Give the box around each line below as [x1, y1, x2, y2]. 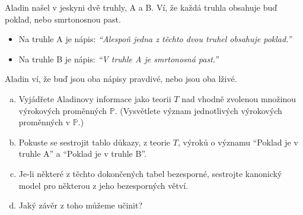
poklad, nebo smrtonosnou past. [5, 12, 121, 25]
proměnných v [18, 116, 71, 128]
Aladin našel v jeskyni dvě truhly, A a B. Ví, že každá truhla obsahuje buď [5, 1, 278, 13]
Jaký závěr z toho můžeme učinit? [18, 199, 143, 211]
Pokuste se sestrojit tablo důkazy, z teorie [18, 135, 171, 148]
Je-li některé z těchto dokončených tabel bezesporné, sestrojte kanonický [18, 167, 282, 179]
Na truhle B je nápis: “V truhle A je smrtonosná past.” [18, 52, 219, 65]
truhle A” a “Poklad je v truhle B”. [18, 147, 146, 160]
